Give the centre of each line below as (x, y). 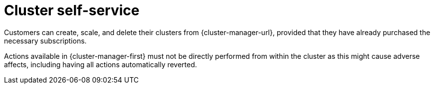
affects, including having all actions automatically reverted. (101, 64)
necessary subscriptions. (45, 41)
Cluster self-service (72, 10)
